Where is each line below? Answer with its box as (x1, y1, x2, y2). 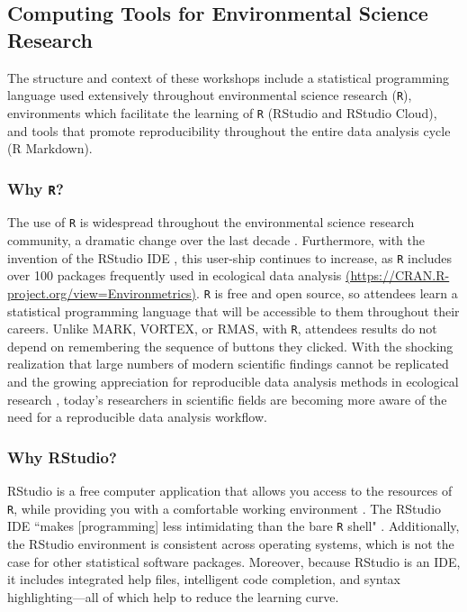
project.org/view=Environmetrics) (7, 283, 197, 302)
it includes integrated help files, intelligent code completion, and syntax (7, 570, 401, 589)
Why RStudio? (7, 445, 117, 468)
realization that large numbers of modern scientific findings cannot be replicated (7, 354, 449, 373)
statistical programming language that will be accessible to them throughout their (7, 301, 460, 320)
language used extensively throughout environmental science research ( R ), (7, 86, 412, 105)
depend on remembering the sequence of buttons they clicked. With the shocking (7, 336, 454, 355)
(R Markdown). (7, 139, 93, 158)
